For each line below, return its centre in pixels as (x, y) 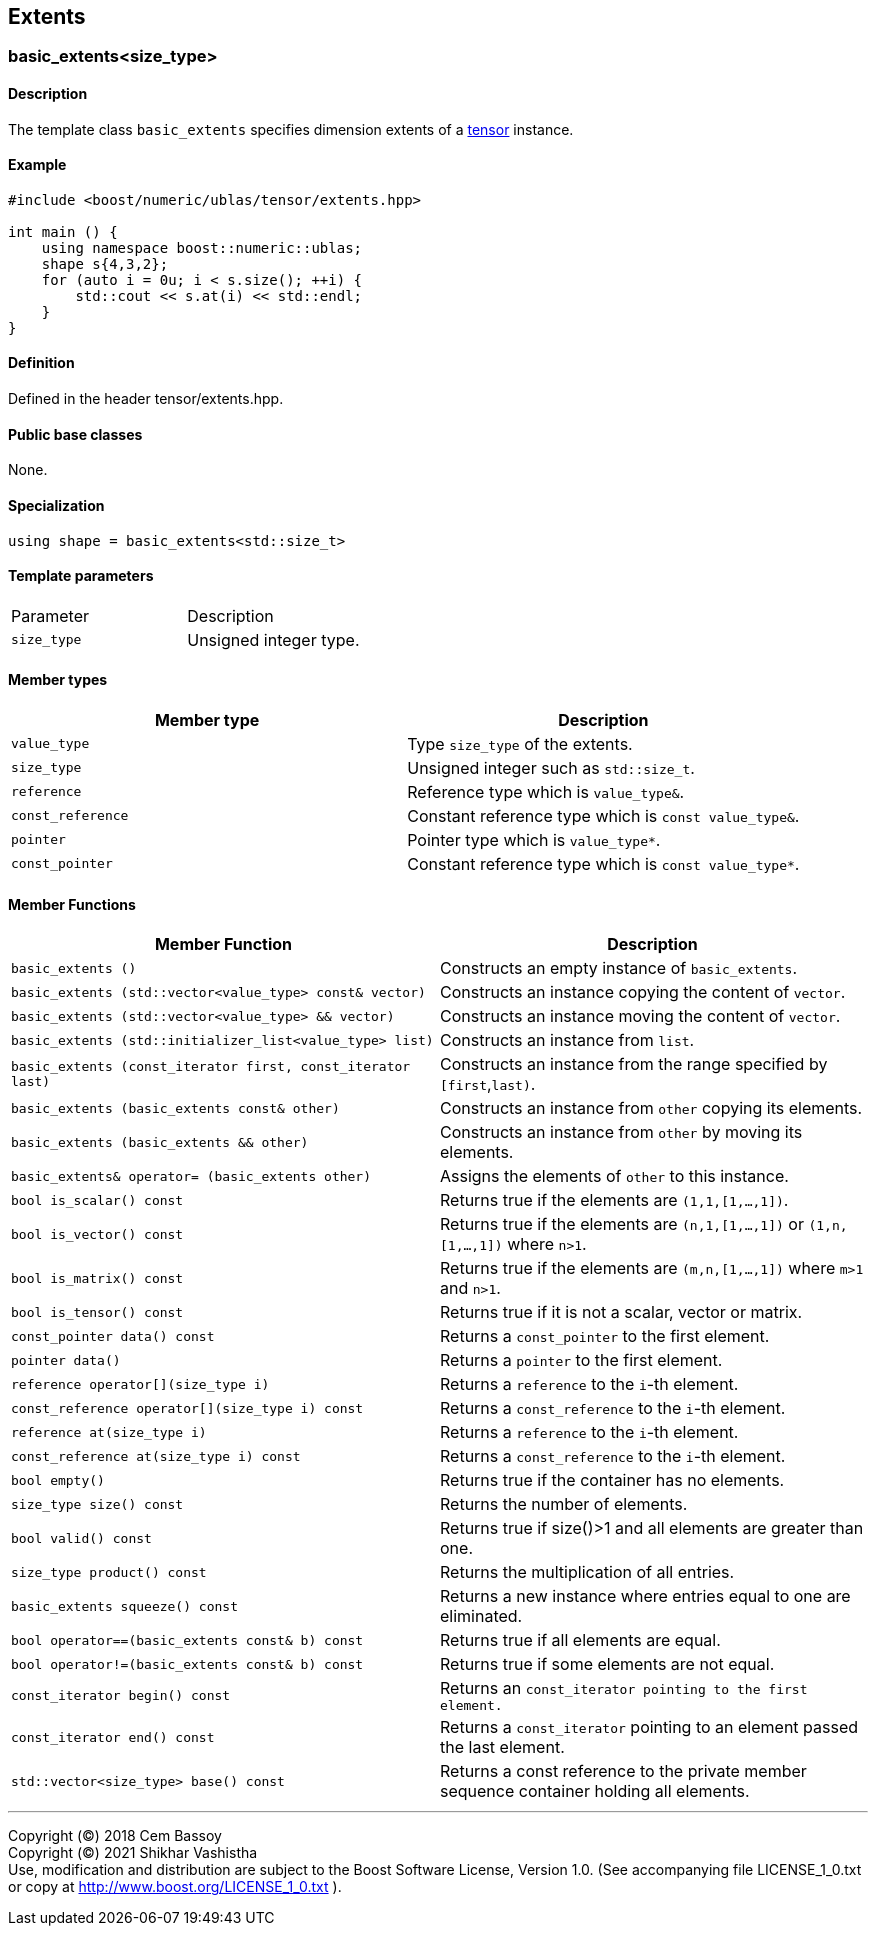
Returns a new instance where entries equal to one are (645, 1596)
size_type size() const (97, 1504)
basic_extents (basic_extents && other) (160, 1142)
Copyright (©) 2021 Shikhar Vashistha (133, 1853)
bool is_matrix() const (97, 1278)
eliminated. (481, 1616)
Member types (58, 680)
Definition (41, 363)
